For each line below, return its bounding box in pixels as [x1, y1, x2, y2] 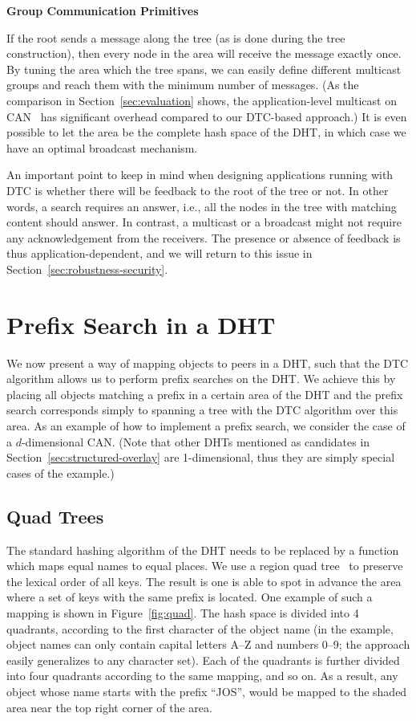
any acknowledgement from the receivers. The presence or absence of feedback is [6, 229, 401, 246]
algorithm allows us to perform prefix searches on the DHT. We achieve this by [6, 370, 396, 387]
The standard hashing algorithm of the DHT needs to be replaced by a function [6, 541, 399, 558]
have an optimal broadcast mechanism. [6, 139, 198, 156]
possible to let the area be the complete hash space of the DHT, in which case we [6, 124, 406, 141]
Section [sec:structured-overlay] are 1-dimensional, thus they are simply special [6, 449, 395, 466]
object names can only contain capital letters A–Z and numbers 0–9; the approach [6, 636, 410, 653]
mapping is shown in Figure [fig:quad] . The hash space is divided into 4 [6, 604, 359, 621]
